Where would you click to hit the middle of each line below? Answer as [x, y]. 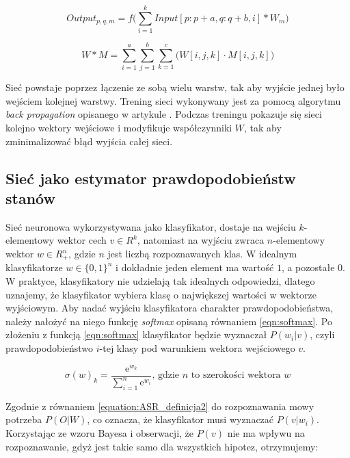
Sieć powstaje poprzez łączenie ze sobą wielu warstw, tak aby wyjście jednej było [175, 87]
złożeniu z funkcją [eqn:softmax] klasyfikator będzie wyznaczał [136, 334]
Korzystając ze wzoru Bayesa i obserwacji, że [100, 433]
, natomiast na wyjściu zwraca [201, 240]
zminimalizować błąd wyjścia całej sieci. [89, 141]
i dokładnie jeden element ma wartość [195, 267]
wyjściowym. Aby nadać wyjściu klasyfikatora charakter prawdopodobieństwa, [170, 308]
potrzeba [24, 419]
